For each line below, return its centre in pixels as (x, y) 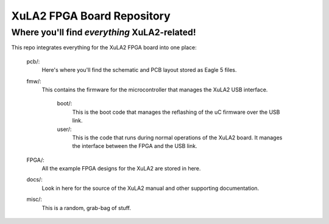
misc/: (34, 199)
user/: (64, 129)
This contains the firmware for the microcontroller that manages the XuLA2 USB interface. (155, 89)
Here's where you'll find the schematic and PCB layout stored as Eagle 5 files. (139, 70)
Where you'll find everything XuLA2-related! (104, 32)
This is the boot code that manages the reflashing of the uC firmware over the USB (176, 112)
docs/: (34, 180)
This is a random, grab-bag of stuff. (86, 208)
